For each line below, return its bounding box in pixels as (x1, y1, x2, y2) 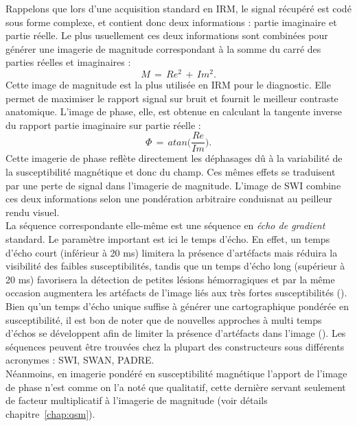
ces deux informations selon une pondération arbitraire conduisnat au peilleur (5, 191, 332, 206)
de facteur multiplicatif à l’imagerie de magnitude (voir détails (5, 393, 268, 407)
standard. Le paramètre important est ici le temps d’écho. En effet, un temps (5, 232, 330, 246)
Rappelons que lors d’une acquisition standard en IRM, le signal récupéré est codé (5, 1, 352, 15)
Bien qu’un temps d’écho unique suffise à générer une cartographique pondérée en (5, 299, 349, 313)
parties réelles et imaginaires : (5, 55, 131, 69)
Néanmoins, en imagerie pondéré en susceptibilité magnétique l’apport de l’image (5, 366, 347, 380)
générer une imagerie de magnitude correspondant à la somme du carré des (5, 41, 321, 56)
